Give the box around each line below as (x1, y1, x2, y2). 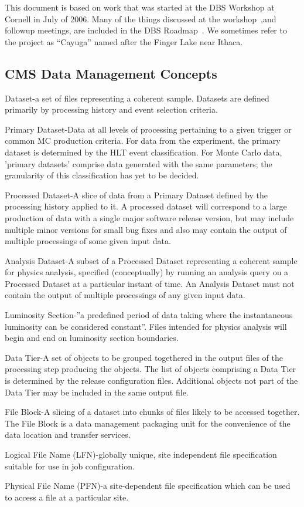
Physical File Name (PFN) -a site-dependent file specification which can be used (5, 479, 291, 492)
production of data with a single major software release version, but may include (5, 211, 294, 224)
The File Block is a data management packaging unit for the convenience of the (5, 417, 291, 429)
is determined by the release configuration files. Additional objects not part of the (5, 374, 298, 387)
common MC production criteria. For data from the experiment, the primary (5, 134, 281, 147)
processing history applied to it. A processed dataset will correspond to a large (5, 200, 287, 212)
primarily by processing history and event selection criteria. (5, 103, 218, 116)
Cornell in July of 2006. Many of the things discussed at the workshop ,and (5, 12, 276, 25)
